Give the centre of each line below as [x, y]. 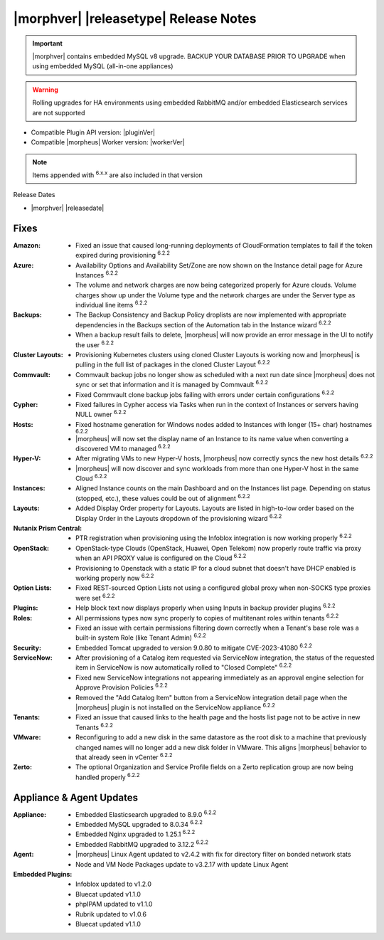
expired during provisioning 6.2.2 [123, 255]
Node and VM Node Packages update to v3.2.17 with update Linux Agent [182, 864]
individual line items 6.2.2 [112, 305]
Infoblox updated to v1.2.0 [114, 884]
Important [48, 43]
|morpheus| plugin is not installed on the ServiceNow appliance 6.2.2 [175, 707]
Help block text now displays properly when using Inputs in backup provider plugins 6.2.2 [206, 607]
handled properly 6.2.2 [108, 777]
